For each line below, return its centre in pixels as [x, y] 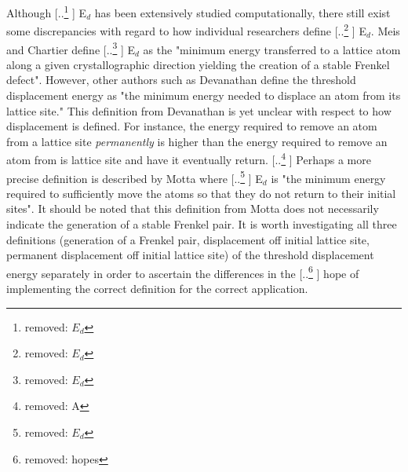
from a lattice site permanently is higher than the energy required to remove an [197, 141]
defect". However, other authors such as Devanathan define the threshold [181, 80]
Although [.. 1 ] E [47, 11]
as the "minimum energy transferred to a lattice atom [272, 49]
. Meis [385, 30]
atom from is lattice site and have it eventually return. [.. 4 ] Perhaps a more [189, 158]
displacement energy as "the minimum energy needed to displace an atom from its [204, 95]
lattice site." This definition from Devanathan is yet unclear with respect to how [199, 110]
